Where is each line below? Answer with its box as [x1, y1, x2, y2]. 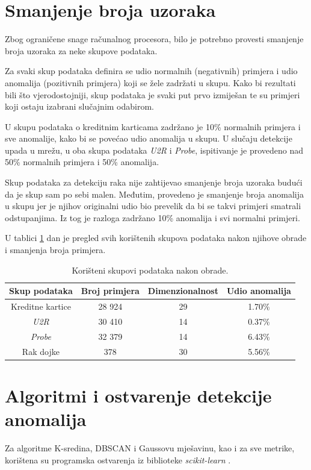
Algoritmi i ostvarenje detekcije [5, 383, 272, 407]
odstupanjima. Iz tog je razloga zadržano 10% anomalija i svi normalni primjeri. [5, 211, 300, 224]
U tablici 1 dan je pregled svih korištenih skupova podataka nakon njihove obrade [5, 231, 307, 244]
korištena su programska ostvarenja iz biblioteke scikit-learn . [5, 453, 231, 466]
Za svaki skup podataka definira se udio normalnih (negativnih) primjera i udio [5, 64, 298, 77]
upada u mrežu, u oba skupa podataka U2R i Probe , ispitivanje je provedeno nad [5, 143, 304, 156]
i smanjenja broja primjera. [5, 243, 106, 256]
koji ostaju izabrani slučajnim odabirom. [5, 100, 155, 113]
